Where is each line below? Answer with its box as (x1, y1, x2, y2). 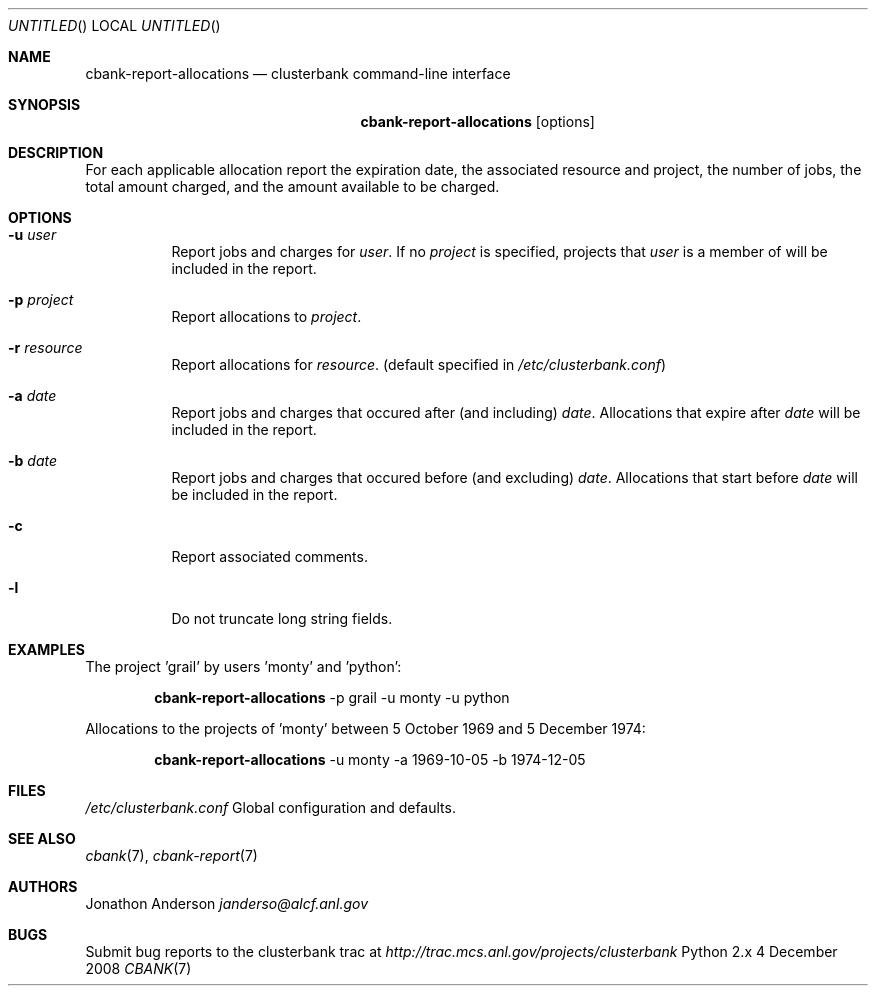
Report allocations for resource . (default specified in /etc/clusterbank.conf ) (171, 356, 667, 373)
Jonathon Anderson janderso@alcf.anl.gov (85, 895, 369, 912)
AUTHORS (8, 878, 78, 895)
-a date (8, 387, 57, 404)
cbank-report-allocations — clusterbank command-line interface (85, 65, 511, 82)
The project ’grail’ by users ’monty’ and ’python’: (85, 658, 402, 675)
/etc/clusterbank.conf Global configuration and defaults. (85, 799, 456, 816)
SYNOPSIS (8, 96, 81, 113)
